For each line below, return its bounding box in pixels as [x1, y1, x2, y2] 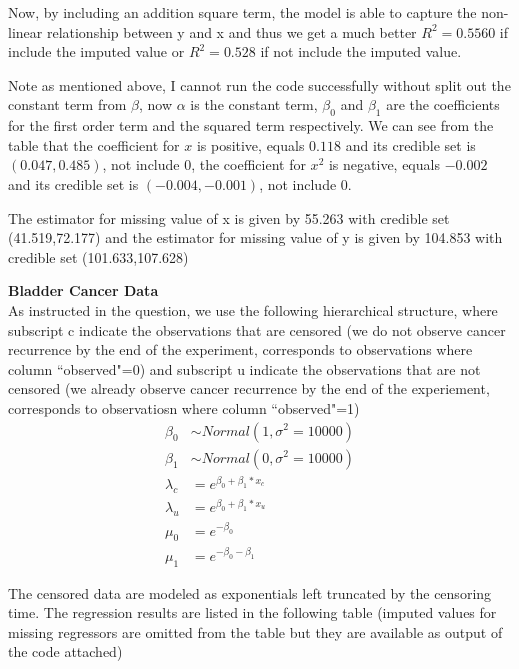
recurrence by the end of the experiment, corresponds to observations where [8, 339, 473, 360]
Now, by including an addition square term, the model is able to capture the [8, 2, 477, 22]
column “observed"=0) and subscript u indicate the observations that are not [8, 358, 481, 379]
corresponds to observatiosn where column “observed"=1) [8, 397, 360, 418]
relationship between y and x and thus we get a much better [46, 21, 417, 42]
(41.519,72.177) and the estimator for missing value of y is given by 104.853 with [8, 227, 503, 248]
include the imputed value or [8, 41, 185, 62]
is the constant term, [190, 94, 318, 115]
